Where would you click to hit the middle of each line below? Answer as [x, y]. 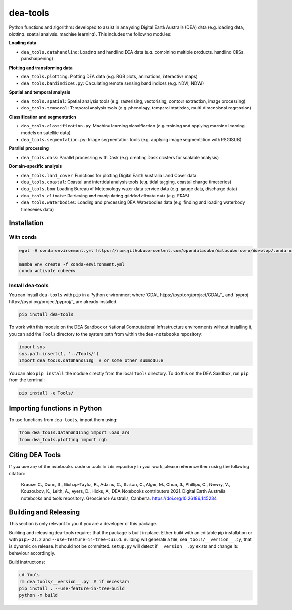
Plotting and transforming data [41, 68]
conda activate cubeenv [48, 271]
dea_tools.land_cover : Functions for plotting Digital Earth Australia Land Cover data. [109, 175]
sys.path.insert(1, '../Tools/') [59, 354]
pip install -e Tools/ [46, 393]
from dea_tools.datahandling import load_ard [74, 433]
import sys [32, 347]
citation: [17, 473]
